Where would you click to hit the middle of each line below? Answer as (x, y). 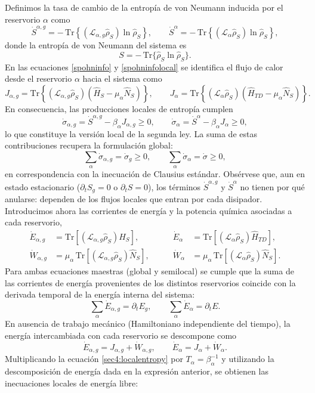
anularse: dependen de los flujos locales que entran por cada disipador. (134, 199)
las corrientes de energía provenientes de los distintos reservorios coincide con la (150, 282)
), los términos (175, 186)
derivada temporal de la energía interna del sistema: (100, 294)
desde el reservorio (38, 78)
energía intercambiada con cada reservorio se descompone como (121, 335)
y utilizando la (248, 359)
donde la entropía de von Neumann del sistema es (96, 44)
